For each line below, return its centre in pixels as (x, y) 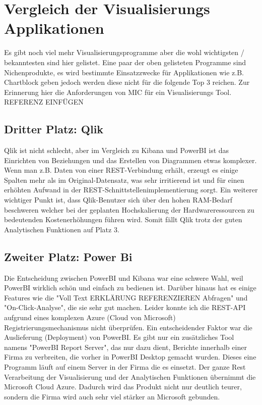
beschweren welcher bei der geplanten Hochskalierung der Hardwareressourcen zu (129, 209)
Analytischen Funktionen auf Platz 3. (62, 229)
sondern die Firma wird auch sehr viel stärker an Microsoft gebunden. (112, 396)
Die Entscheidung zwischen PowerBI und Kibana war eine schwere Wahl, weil (124, 277)
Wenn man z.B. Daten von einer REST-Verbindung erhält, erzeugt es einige (121, 170)
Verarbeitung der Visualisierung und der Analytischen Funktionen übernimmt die (130, 376)
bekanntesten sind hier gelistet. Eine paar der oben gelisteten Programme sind (125, 62)
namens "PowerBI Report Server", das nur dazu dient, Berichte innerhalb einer (125, 347)
